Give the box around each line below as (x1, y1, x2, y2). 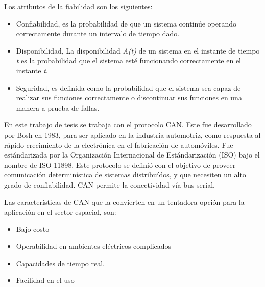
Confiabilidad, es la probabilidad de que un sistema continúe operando (16, 18, 237, 29)
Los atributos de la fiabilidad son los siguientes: (4, 1, 153, 11)
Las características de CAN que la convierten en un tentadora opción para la (4, 196, 245, 207)
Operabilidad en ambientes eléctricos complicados (16, 241, 172, 251)
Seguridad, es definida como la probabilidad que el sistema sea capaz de (16, 82, 241, 93)
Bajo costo (16, 223, 50, 234)
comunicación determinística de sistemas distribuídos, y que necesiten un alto (4, 169, 246, 180)
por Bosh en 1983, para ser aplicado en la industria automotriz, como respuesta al (4, 129, 261, 140)
